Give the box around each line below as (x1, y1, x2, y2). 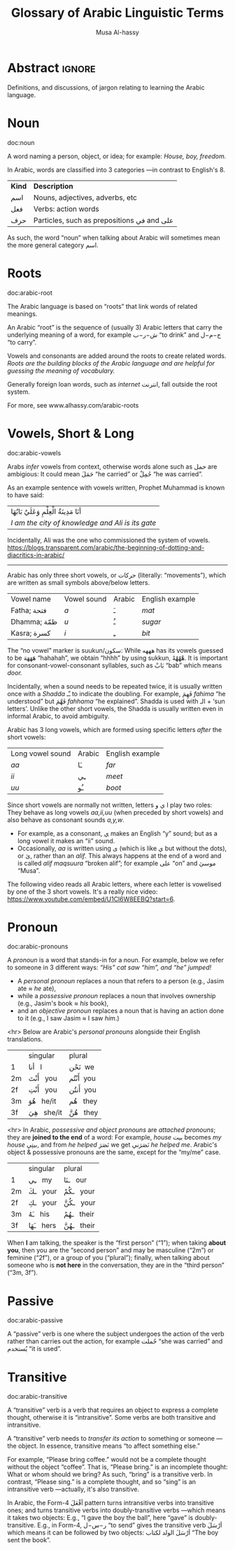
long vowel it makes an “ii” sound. (17, 836, 115, 845)
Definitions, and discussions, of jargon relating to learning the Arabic (7, 83, 205, 92)
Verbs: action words (34, 204, 99, 214)
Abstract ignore (7, 60, 96, 76)
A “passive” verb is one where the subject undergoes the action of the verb (7, 1329, 225, 1338)
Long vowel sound (10, 748, 71, 758)
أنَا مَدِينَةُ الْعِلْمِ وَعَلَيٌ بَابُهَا (10, 506, 82, 516)
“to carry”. (7, 338, 37, 346)
